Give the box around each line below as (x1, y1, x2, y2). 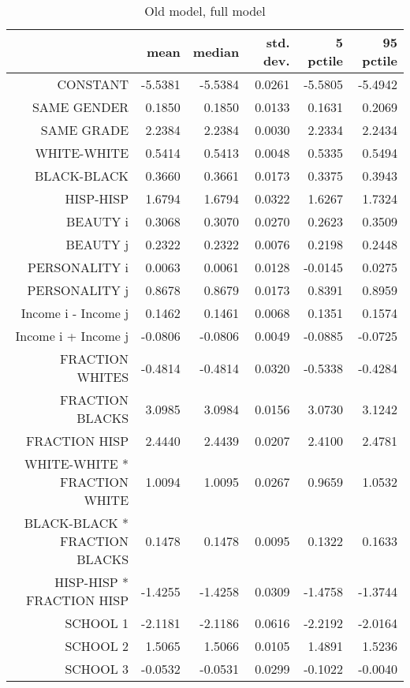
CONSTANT (57, 75, 129, 93)
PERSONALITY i (28, 258, 129, 276)
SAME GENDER (32, 98, 129, 116)
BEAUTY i (65, 212, 129, 230)
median (192, 42, 240, 61)
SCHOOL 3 (65, 660, 129, 678)
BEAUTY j (65, 235, 129, 253)
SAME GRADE (40, 121, 129, 139)
